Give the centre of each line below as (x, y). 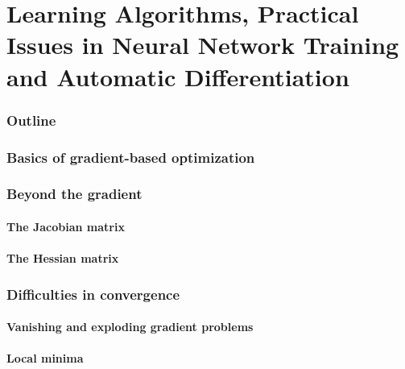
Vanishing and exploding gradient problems (130, 327)
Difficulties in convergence (93, 294)
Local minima (45, 358)
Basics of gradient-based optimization (131, 157)
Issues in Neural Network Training (203, 45)
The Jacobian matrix (66, 226)
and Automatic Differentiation (178, 76)
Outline (31, 120)
